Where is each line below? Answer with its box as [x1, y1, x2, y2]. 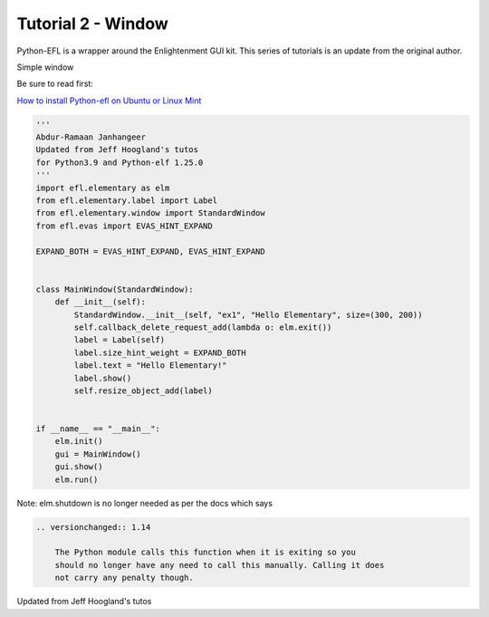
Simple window [16, 62, 74, 72]
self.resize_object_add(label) [73, 385, 213, 396]
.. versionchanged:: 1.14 [35, 522, 151, 532]
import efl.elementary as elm [35, 182, 170, 193]
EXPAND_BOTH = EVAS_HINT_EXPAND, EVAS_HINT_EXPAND [35, 246, 266, 256]
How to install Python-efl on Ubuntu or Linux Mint [16, 95, 202, 106]
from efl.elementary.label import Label [35, 196, 217, 206]
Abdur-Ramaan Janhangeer [35, 132, 147, 142]
